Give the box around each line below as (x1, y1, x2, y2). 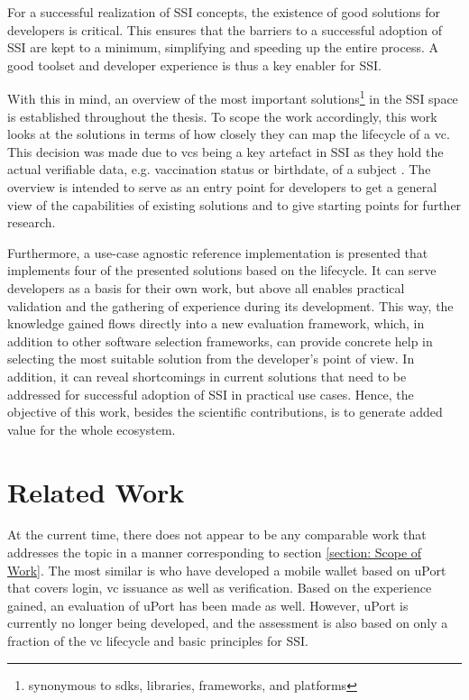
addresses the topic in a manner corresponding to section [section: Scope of (7, 543, 422, 562)
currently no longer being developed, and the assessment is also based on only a (7, 613, 448, 632)
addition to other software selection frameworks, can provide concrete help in (7, 331, 433, 350)
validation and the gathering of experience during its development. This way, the (7, 296, 454, 315)
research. (7, 213, 56, 232)
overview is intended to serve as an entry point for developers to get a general (7, 178, 437, 196)
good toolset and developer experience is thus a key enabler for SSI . (7, 55, 382, 74)
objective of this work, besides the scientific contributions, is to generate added (7, 402, 443, 421)
